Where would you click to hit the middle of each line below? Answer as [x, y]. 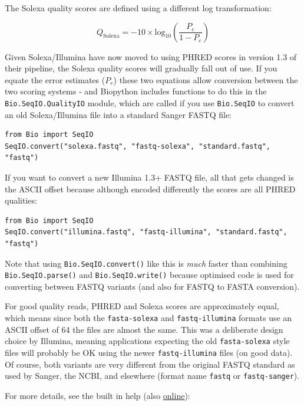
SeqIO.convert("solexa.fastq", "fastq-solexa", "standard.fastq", [138, 146]
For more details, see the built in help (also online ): [98, 395]
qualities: [21, 200]
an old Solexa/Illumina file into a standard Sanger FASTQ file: [118, 114]
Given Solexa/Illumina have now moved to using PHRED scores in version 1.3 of [151, 56]
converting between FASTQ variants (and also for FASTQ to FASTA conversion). [152, 286]
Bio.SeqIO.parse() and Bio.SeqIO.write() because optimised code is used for [149, 275]
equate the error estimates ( [55, 79]
